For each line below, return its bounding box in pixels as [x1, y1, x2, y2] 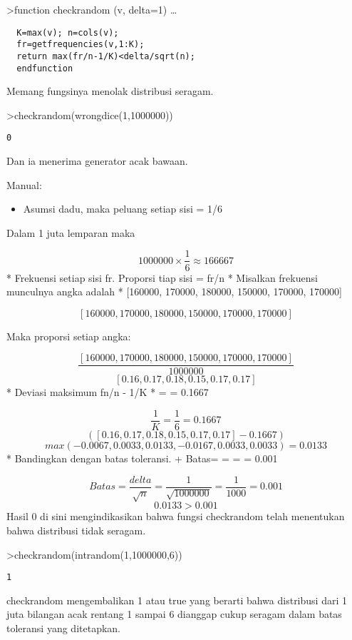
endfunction [16, 63, 73, 73]
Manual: [6, 177, 42, 192]
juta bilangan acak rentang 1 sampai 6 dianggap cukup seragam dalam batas [6, 606, 342, 621]
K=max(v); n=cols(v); [16, 27, 119, 38]
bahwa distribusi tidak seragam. [6, 523, 146, 538]
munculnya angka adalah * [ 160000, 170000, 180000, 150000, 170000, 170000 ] [6, 284, 342, 299]
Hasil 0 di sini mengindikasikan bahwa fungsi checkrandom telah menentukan [6, 509, 345, 524]
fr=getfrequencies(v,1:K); [16, 39, 145, 50]
